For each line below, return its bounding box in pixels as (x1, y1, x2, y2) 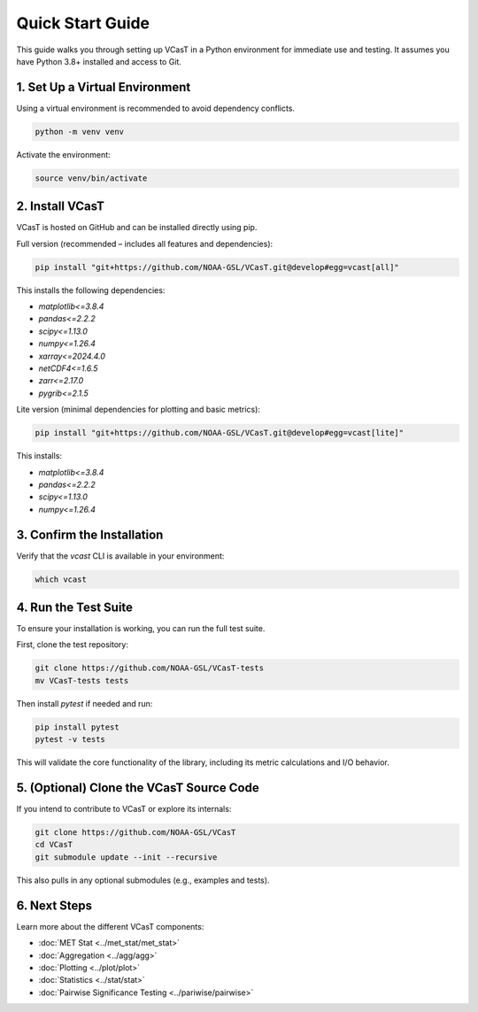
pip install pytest (35, 722, 119, 732)
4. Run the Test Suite (16, 600, 133, 614)
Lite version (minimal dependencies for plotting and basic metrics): (16, 404, 261, 415)
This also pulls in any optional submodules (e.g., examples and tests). (16, 875, 270, 885)
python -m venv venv (35, 127, 124, 136)
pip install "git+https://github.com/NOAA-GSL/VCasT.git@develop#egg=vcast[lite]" (35, 428, 405, 438)
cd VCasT (35, 839, 73, 850)
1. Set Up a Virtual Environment (16, 80, 191, 95)
